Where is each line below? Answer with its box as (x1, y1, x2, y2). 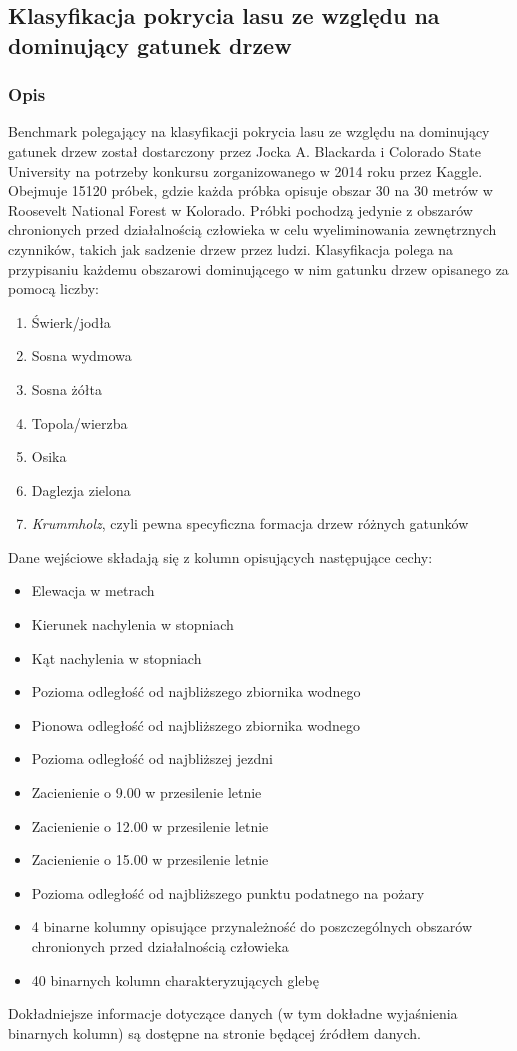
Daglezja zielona (31, 479, 131, 500)
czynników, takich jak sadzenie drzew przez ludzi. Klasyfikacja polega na (8, 238, 454, 259)
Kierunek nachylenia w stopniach (31, 614, 234, 635)
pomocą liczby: (8, 278, 99, 299)
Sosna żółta (31, 378, 102, 399)
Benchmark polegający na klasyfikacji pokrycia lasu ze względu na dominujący (8, 121, 490, 142)
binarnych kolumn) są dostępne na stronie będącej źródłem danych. (8, 1022, 422, 1043)
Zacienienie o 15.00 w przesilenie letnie (31, 849, 269, 870)
